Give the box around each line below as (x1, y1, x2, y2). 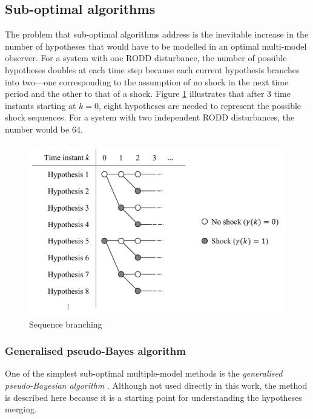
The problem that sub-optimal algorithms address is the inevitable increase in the (5, 28, 309, 41)
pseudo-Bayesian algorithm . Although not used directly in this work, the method (5, 379, 308, 391)
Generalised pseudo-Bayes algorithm (5, 343, 186, 358)
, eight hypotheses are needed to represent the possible (98, 99, 301, 111)
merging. (5, 403, 37, 415)
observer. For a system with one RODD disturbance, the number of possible (5, 51, 287, 64)
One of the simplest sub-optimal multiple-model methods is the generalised (5, 367, 283, 380)
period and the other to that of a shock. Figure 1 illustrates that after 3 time (5, 87, 291, 100)
